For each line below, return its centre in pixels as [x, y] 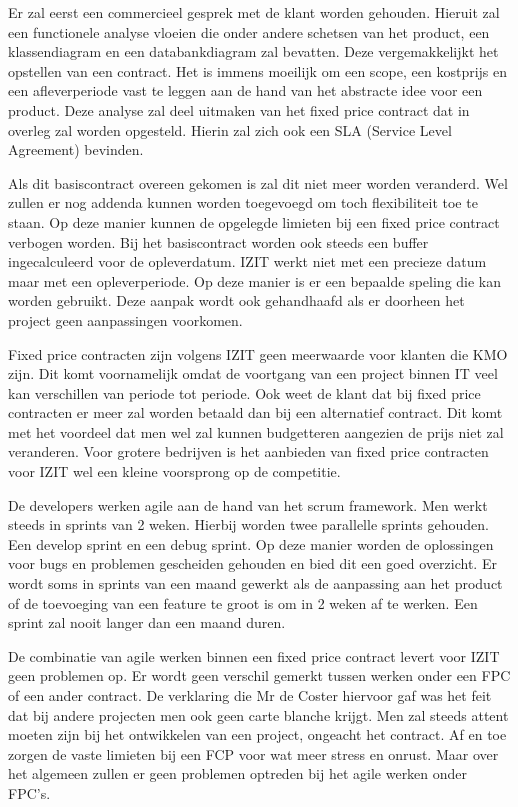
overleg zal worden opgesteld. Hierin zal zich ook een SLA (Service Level [230, 129]
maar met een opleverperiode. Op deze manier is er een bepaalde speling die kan [255, 280]
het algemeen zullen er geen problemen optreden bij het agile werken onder [238, 773]
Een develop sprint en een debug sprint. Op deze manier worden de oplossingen [251, 543]
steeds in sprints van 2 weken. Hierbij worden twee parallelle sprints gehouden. [248, 524]
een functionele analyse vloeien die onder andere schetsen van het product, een [249, 31]
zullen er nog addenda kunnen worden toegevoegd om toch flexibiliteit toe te [243, 202]
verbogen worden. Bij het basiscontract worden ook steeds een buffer [218, 241]
